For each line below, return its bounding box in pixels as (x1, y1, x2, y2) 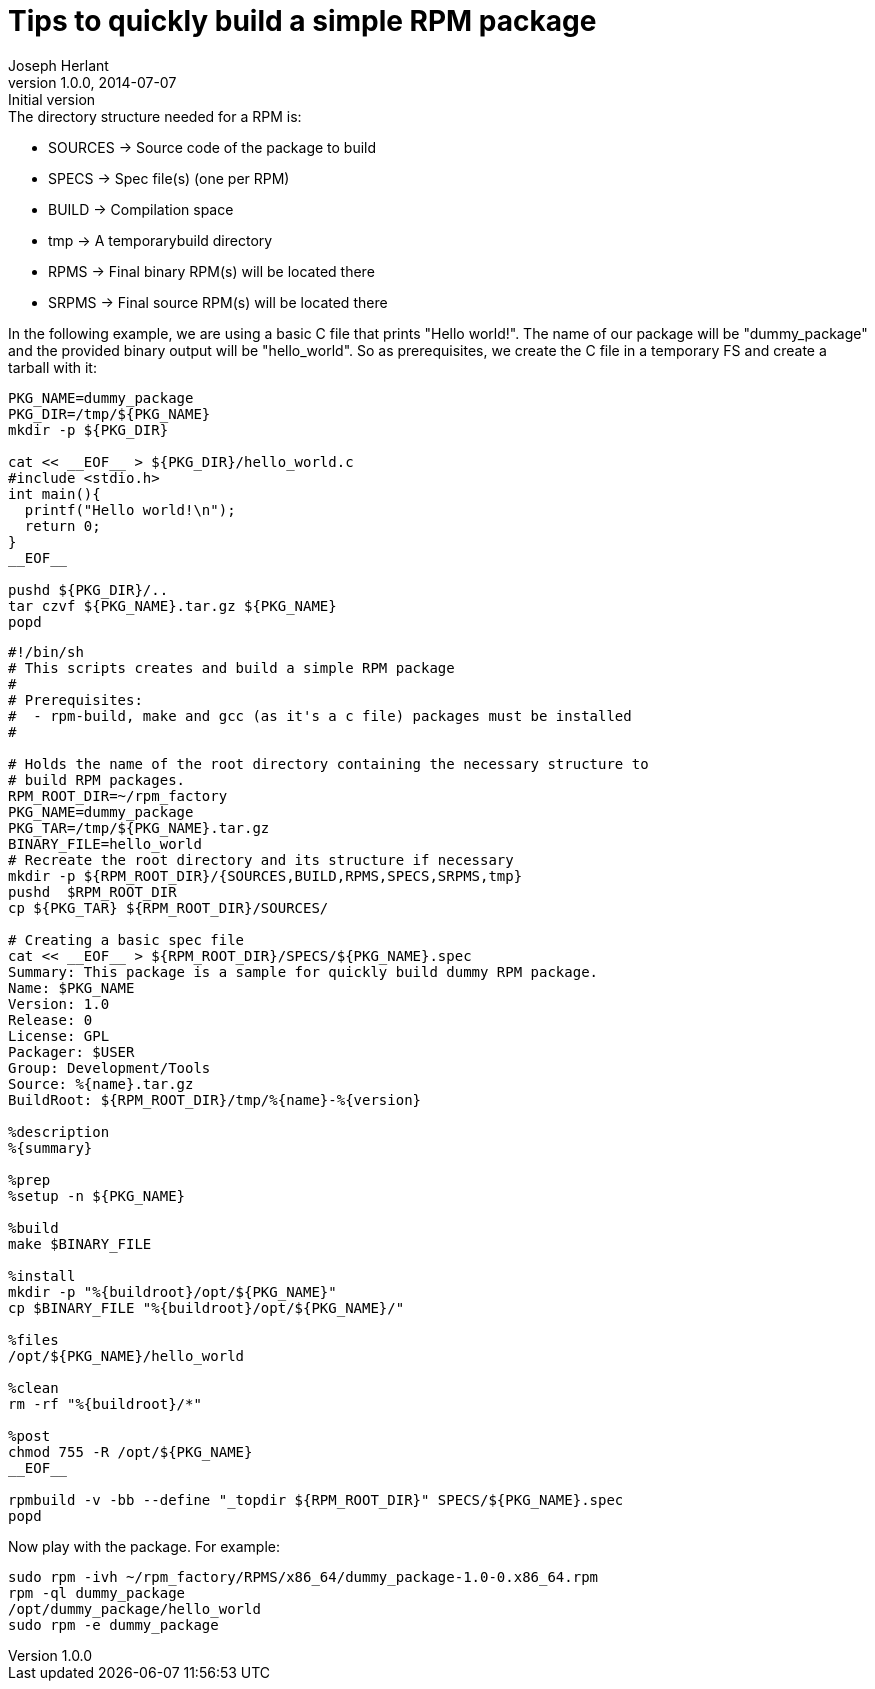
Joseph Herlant (8, 56, 109, 74)
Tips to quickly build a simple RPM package (8, 4, 597, 38)
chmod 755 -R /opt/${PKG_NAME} (8, 1443, 253, 1460)
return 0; (24, 517, 101, 534)
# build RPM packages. (8, 771, 186, 788)
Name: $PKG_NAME (8, 979, 135, 996)
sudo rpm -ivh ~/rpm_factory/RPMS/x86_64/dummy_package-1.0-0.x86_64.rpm (8, 1568, 599, 1585)
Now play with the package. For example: (8, 1537, 281, 1555)
